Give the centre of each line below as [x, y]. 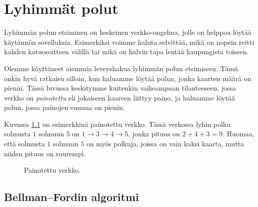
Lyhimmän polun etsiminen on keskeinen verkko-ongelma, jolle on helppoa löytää [128, 32]
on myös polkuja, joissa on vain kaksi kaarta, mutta [165, 144]
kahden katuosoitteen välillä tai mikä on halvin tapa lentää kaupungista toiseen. [127, 52]
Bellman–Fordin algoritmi [72, 197]
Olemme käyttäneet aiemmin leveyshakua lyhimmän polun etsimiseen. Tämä [121, 68]
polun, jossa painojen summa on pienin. [64, 107]
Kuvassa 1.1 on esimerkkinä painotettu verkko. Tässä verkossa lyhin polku [117, 124]
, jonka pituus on [154, 134]
